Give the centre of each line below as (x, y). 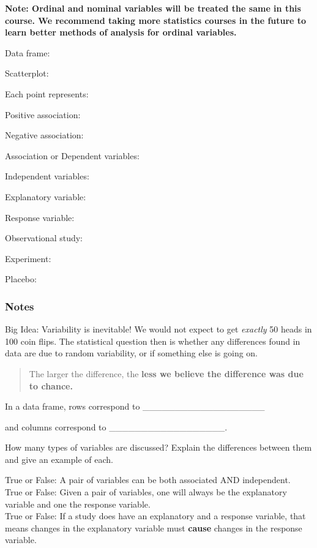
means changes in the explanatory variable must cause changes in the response (154, 527)
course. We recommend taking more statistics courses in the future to (156, 20)
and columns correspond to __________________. (116, 426)
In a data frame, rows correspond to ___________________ (135, 406)
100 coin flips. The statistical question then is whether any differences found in (153, 341)
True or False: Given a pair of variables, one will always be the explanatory (146, 492)
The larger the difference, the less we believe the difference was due (166, 373)
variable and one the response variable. (78, 504)
